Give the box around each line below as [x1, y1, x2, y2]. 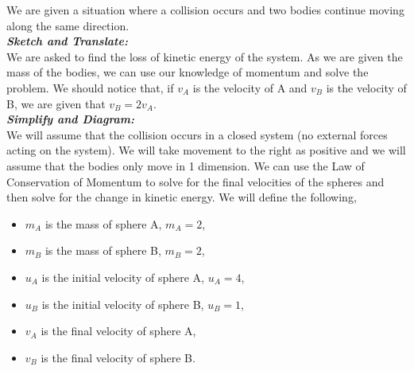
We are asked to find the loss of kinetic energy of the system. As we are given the [6, 48, 403, 64]
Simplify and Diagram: [6, 111, 135, 127]
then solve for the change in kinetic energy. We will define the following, [6, 189, 357, 205]
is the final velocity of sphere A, [41, 322, 196, 339]
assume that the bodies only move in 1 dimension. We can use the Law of [6, 157, 365, 174]
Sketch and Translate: [6, 33, 128, 49]
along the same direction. [6, 17, 130, 33]
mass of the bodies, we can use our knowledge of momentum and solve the [6, 64, 369, 80]
